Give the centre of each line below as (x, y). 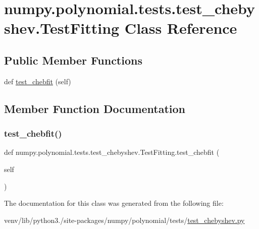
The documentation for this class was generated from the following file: (114, 203)
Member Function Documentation (95, 108)
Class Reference (181, 28)
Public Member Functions (73, 60)
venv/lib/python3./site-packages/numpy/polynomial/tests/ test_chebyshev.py (124, 220)
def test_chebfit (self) (38, 81)
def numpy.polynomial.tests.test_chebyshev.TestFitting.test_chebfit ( (112, 152)
